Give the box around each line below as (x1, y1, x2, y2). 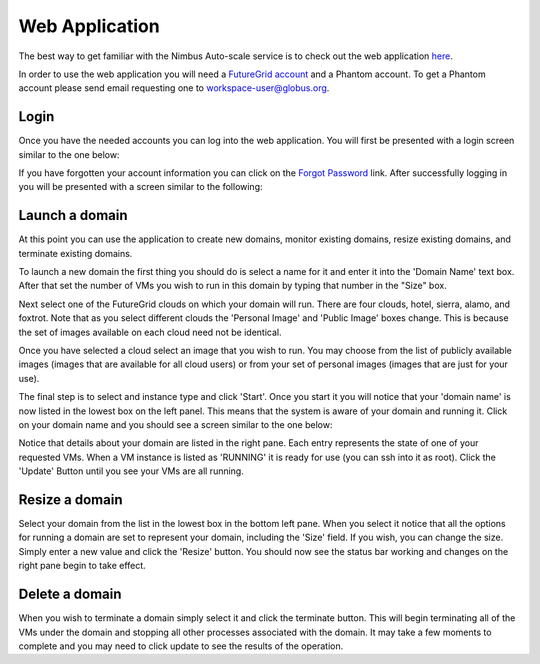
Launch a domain (18, 207, 129, 224)
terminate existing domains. (18, 247, 133, 259)
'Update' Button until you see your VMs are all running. (18, 465, 244, 477)
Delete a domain (18, 586, 122, 603)
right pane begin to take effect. (18, 560, 147, 572)
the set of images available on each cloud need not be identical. (18, 326, 282, 338)
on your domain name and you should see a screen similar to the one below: (18, 419, 333, 430)
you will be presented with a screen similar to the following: (18, 181, 264, 193)
